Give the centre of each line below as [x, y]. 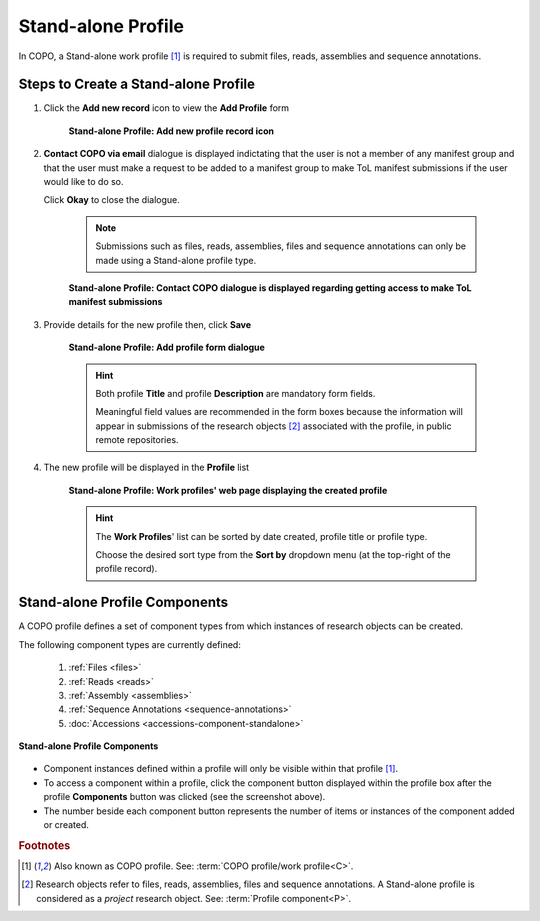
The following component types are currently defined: [130, 644]
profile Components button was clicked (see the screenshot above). [184, 797]
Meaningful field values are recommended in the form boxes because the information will [279, 412]
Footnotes [44, 845]
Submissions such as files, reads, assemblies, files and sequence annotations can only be [281, 246]
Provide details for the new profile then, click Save [147, 324]
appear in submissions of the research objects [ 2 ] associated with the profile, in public [273, 426]
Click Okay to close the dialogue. [111, 200]
